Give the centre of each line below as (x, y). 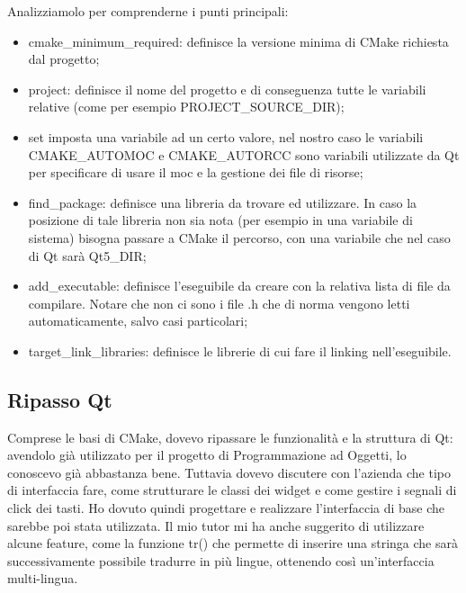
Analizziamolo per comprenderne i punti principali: (148, 11)
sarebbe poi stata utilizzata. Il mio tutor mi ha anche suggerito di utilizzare (216, 525)
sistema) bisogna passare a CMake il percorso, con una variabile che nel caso (239, 237)
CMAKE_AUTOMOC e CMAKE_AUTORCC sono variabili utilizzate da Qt (244, 154)
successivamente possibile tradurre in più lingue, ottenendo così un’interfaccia (221, 560)
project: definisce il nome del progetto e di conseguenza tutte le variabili (227, 89)
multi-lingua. (43, 578)
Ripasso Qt (60, 399)
